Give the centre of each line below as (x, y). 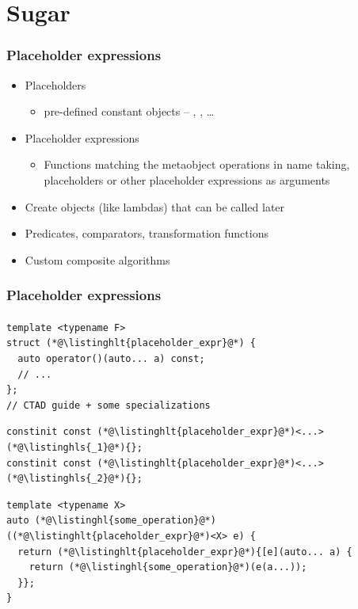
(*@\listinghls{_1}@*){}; (74, 447)
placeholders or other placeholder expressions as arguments (187, 179)
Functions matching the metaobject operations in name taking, (197, 164)
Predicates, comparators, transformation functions (147, 233)
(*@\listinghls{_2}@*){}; (74, 479)
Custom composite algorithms (97, 259)
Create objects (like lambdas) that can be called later (155, 206)
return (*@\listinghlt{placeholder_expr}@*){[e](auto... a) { (185, 552)
